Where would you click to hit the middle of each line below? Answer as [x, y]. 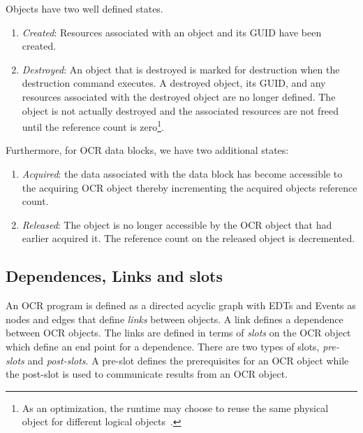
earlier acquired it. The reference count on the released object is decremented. [188, 238]
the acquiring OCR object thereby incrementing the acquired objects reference [190, 187]
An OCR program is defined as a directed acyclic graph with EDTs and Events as [181, 305]
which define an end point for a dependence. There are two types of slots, [163, 346]
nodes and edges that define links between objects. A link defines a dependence [175, 319]
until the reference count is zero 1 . [93, 126]
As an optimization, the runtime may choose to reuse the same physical [175, 407]
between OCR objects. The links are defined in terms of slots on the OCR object [178, 333]
